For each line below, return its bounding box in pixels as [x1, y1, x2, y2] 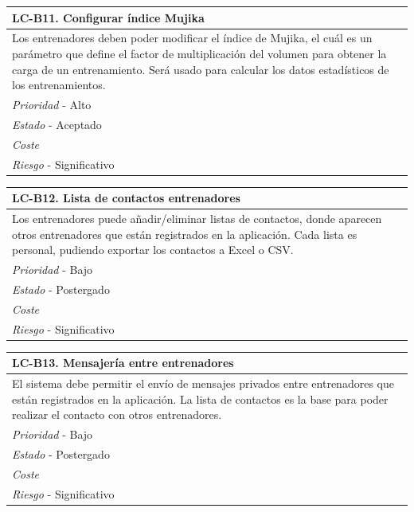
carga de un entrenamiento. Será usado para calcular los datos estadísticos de [12, 61, 389, 77]
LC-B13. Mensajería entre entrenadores [12, 354, 234, 371]
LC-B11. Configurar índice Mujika [12, 9, 205, 25]
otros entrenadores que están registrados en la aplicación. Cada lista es [12, 225, 357, 242]
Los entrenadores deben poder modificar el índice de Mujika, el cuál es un [12, 29, 373, 46]
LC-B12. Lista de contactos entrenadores [12, 190, 240, 206]
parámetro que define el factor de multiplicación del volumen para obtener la [12, 45, 387, 61]
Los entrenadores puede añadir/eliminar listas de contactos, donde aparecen [12, 209, 382, 226]
